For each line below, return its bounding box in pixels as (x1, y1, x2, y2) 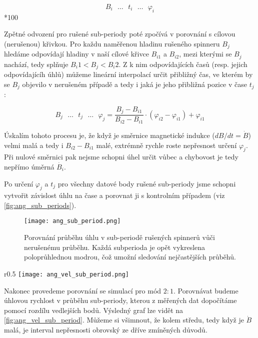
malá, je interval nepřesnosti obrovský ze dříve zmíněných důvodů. (4, 324, 207, 334)
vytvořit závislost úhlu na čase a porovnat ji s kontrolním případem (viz (4, 190, 225, 200)
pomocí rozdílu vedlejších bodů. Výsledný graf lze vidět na (4, 304, 183, 315)
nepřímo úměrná (4, 161, 54, 171)
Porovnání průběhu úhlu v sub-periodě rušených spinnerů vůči (24, 232, 215, 242)
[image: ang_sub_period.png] (24, 217, 121, 225)
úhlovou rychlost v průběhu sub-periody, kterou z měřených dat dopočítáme (4, 295, 237, 305)
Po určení (4, 178, 33, 188)
